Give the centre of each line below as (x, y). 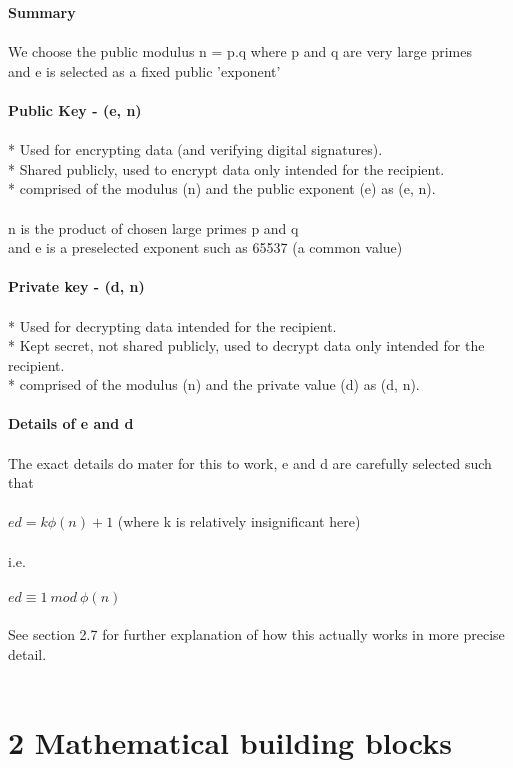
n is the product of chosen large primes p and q (153, 227)
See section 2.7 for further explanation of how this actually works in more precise (256, 634)
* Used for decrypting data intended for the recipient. (172, 325)
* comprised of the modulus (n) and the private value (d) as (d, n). (214, 384)
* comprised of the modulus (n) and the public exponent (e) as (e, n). (222, 188)
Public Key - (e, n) (75, 109)
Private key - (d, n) (76, 286)
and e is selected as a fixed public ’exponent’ (144, 70)
